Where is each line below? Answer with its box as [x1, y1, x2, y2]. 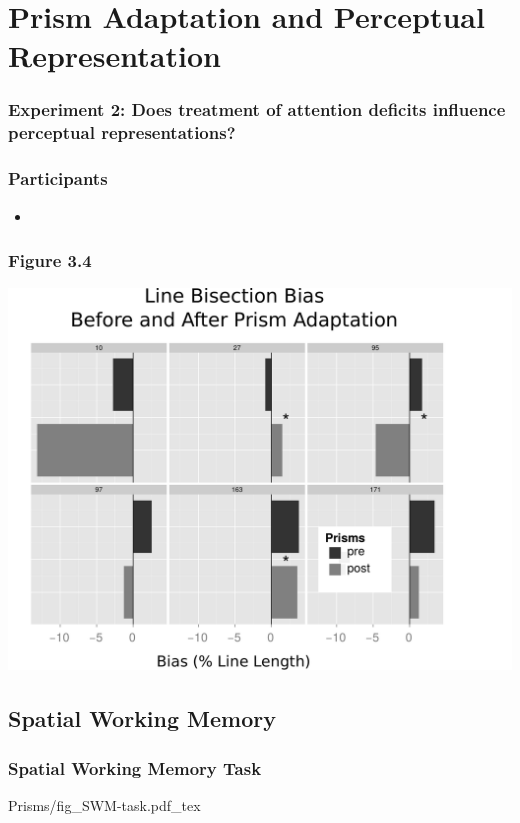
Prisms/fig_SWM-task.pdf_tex [8, 794, 201, 815]
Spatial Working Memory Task [8, 755, 262, 780]
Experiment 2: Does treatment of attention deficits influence [8, 97, 506, 122]
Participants [8, 166, 108, 191]
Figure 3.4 [8, 248, 92, 273]
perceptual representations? [8, 120, 236, 145]
